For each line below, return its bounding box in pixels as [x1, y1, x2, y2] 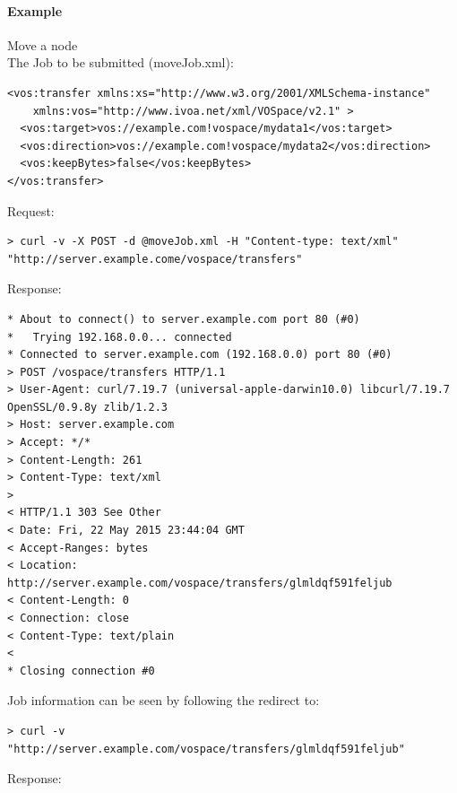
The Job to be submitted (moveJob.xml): [7, 53, 234, 72]
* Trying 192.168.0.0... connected [7, 330, 232, 344]
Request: [7, 201, 55, 220]
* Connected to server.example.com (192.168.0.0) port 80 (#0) [7, 348, 392, 362]
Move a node [7, 35, 78, 54]
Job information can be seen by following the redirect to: [7, 691, 320, 710]
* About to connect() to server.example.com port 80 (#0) [7, 312, 360, 326]
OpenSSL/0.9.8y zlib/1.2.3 [7, 400, 168, 414]
